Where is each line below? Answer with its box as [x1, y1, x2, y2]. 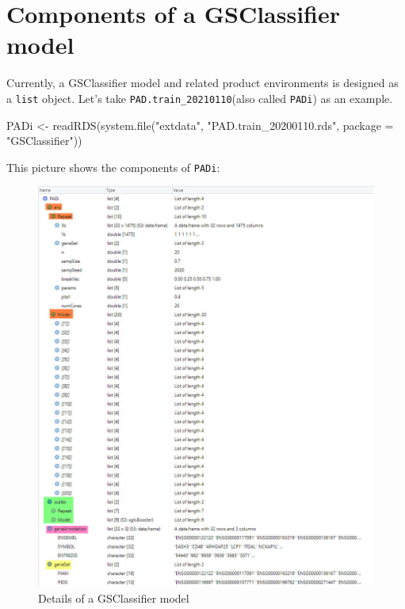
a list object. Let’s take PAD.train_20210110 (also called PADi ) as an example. [6, 89, 393, 106]
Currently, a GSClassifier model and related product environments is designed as [6, 74, 399, 91]
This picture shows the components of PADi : [6, 158, 220, 175]
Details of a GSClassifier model [38, 590, 189, 607]
